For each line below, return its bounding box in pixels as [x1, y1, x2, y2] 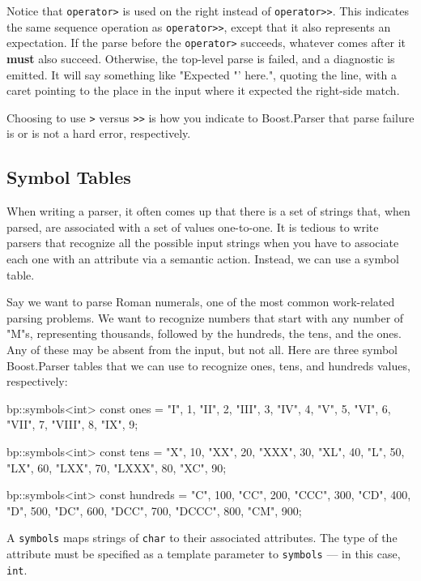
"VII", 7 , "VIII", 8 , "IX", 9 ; [6, 416, 138, 433]
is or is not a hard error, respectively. [6, 125, 191, 142]
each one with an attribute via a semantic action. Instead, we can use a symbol [6, 250, 399, 267]
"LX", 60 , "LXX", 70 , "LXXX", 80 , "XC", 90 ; [6, 459, 227, 476]
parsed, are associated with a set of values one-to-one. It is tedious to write [6, 218, 379, 235]
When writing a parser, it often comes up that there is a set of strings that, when [6, 203, 410, 220]
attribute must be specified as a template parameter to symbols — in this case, [6, 545, 401, 562]
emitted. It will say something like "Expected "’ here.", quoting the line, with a [6, 66, 397, 83]
